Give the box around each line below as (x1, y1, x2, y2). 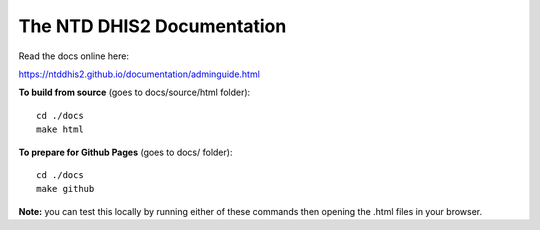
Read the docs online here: (18, 50, 130, 62)
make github (36, 183, 95, 195)
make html (36, 124, 84, 135)
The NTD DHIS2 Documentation (18, 15, 287, 37)
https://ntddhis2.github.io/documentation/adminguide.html (18, 68, 260, 80)
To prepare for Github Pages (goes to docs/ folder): (18, 146, 233, 158)
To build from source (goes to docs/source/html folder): (18, 86, 251, 99)
